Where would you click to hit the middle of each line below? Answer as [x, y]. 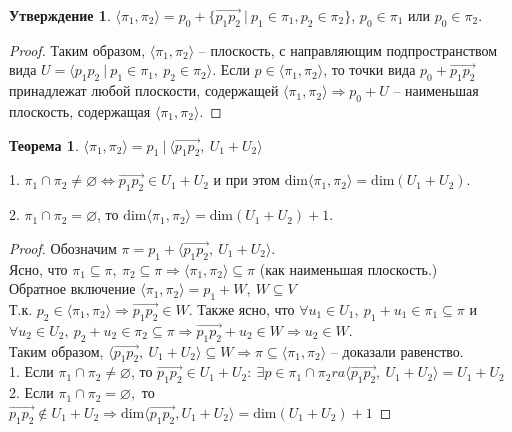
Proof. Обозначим [63, 247]
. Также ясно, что [241, 308]
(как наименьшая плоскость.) [348, 268]
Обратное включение [72, 288]
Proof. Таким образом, [77, 49]
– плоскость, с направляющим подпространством [348, 49]
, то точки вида [369, 69]
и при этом [246, 179]
